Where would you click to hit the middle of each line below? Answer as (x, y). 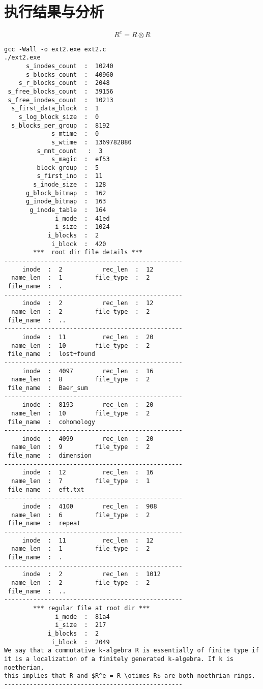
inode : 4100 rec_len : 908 (90, 507)
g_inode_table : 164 (68, 210)
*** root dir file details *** (88, 252)
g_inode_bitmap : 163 (66, 202)
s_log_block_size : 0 (59, 117)
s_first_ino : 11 (70, 176)
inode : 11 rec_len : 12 (88, 540)
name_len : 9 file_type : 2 (81, 447)
